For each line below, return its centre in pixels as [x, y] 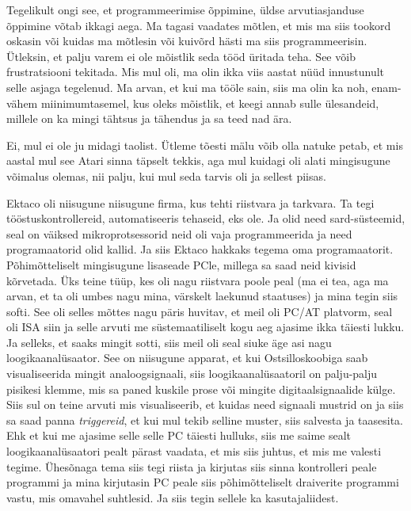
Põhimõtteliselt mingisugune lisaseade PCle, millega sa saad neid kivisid [181, 264]
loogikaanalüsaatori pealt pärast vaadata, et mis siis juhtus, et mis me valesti [194, 451]
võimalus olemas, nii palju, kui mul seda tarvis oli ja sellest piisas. [166, 175]
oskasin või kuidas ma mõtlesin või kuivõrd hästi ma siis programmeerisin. [187, 41]
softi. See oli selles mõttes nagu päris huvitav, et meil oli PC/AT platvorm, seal [200, 311]
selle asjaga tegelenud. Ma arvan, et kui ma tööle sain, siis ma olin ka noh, [187, 87]
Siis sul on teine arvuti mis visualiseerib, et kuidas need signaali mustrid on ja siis [205, 404]
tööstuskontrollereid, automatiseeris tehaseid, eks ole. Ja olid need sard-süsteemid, [206, 218]
